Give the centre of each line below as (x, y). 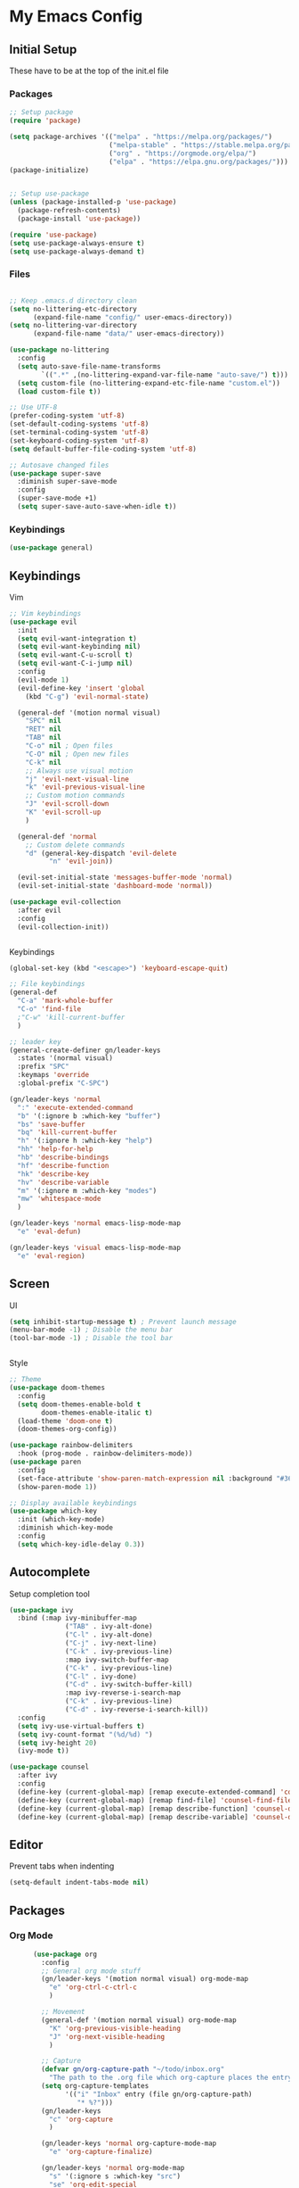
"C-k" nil (44, 762)
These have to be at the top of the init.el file (89, 70)
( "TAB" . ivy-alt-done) (109, 1627)
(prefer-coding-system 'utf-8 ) (67, 416)
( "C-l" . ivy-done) (101, 1676)
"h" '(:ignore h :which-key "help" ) (85, 1141)
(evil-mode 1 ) (43, 680)
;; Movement (64, 2012)
